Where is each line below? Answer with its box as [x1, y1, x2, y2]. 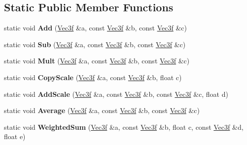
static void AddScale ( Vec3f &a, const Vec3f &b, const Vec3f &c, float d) [4, 88, 228, 99]
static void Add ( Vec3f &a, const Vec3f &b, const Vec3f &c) [4, 23, 187, 33]
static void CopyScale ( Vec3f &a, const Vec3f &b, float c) [4, 72, 182, 82]
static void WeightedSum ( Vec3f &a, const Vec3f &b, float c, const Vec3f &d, [4, 121, 244, 132]
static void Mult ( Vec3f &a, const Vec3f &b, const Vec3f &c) [4, 56, 190, 66]
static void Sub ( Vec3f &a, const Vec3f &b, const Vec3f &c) [4, 39, 186, 49]
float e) [4, 131, 26, 142]
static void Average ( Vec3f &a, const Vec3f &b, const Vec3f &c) [4, 105, 200, 116]
